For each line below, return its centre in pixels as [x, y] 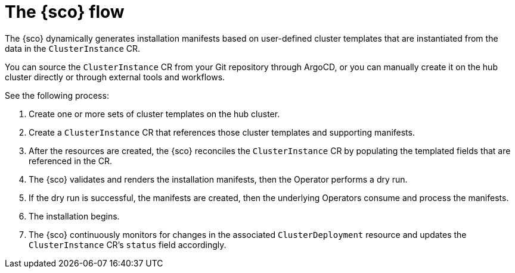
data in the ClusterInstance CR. [73, 48]
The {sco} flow [65, 12]
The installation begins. [74, 216]
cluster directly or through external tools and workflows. [115, 77]
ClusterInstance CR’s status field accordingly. [128, 244]
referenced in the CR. [71, 161]
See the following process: [57, 95]
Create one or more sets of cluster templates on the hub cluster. [154, 114]
